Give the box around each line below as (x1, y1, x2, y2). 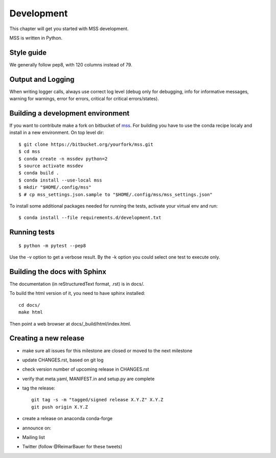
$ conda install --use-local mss (18, 177, 102, 183)
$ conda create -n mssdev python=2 (18, 156, 108, 162)
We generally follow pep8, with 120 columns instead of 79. (9, 61, 132, 67)
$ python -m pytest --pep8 (18, 243, 86, 248)
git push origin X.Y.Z (31, 404, 88, 410)
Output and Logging (9, 75, 75, 84)
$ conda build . (18, 170, 59, 176)
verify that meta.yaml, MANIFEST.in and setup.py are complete (22, 376, 155, 382)
